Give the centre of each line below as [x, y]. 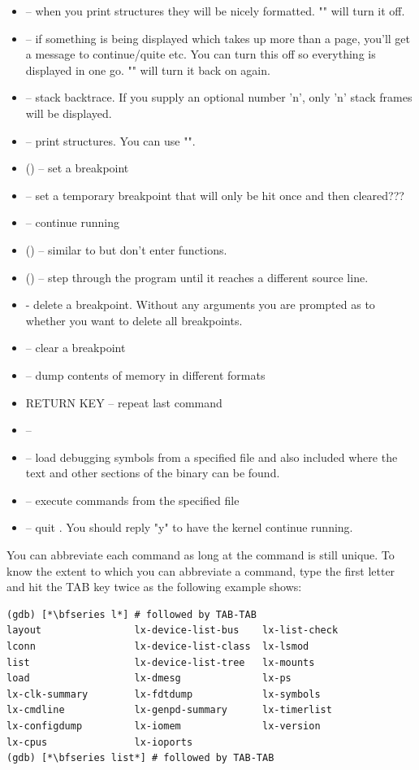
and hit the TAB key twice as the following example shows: [154, 587]
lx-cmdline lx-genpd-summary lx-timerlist [169, 710]
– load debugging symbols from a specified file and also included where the [212, 457]
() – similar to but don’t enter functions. [126, 249]
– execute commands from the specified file [132, 500]
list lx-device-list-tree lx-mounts [161, 662]
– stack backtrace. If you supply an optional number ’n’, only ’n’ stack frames [219, 97]
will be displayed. [69, 113]
